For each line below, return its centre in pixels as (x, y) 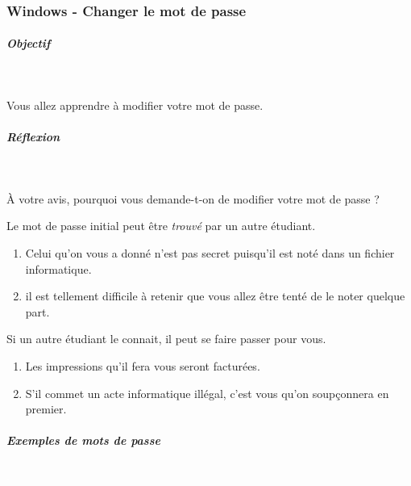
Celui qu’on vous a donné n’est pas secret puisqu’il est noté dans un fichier (210, 252)
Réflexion (33, 137)
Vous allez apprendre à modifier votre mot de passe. (135, 105)
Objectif (29, 43)
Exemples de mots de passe (83, 440)
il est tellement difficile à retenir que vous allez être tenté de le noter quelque (215, 296)
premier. (46, 409)
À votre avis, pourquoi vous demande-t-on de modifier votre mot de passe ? (193, 198)
